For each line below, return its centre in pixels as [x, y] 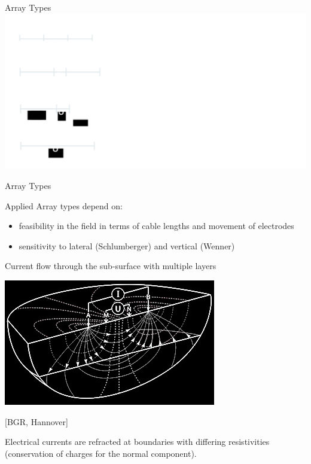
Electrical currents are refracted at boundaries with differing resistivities [137, 442]
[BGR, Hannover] [36, 421]
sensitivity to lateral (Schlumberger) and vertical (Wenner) [127, 245]
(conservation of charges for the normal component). [101, 453]
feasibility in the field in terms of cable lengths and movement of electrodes [156, 226]
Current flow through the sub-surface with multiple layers [111, 266]
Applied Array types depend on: [64, 205]
